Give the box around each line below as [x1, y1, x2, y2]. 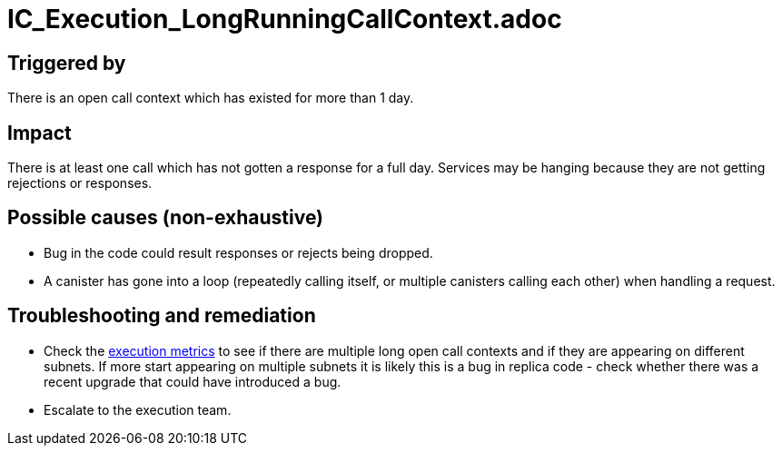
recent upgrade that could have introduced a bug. [44, 373, 342, 389]
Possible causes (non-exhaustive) [7, 206, 324, 230]
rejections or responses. [7, 175, 153, 192]
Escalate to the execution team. [44, 401, 232, 418]
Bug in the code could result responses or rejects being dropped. [44, 244, 433, 261]
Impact [7, 121, 72, 144]
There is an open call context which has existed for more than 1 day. [7, 90, 414, 106]
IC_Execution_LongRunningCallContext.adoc [7, 4, 562, 34]
